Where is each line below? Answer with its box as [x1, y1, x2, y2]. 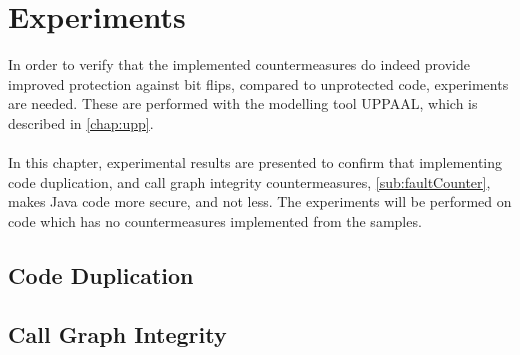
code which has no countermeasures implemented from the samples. [8, 210, 422, 231]
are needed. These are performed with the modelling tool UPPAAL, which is [8, 93, 478, 114]
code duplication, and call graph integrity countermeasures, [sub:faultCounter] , [8, 171, 491, 192]
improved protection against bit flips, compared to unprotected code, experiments [8, 73, 509, 94]
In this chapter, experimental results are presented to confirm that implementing [8, 152, 503, 173]
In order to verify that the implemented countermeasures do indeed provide [8, 54, 470, 75]
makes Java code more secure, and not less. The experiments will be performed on [8, 191, 512, 212]
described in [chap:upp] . [8, 112, 154, 133]
